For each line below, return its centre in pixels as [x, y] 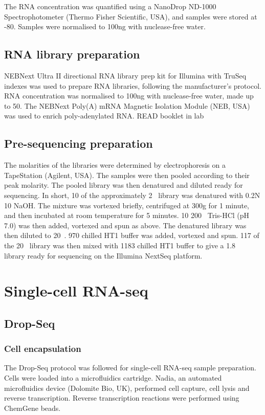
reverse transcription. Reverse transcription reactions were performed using [122, 398]
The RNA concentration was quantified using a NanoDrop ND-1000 [110, 6]
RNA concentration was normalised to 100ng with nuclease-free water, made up [129, 96]
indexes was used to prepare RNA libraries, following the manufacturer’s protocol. [133, 85]
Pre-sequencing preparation [79, 143]
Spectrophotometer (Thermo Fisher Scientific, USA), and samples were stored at [131, 16]
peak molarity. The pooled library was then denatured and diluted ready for [124, 185]
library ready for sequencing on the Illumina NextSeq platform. [103, 255]
